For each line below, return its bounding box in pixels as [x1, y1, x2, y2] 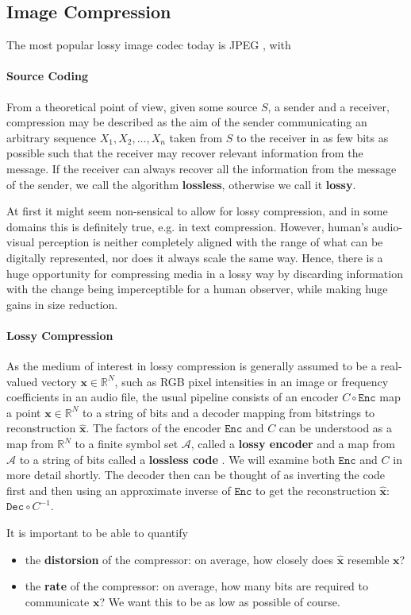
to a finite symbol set [75, 435, 179, 452]
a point [6, 404, 41, 420]
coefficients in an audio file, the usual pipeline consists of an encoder [6, 389, 339, 405]
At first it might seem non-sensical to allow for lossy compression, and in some [6, 203, 388, 219]
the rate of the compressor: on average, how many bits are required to [25, 578, 369, 594]
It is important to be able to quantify [6, 524, 188, 541]
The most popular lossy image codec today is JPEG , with [6, 37, 291, 53]
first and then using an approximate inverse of [6, 482, 231, 498]
